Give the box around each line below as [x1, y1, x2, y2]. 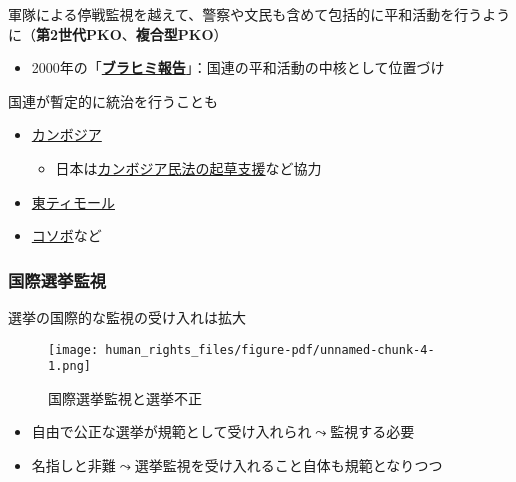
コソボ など [31, 225, 102, 246]
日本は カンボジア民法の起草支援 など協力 [55, 157, 322, 178]
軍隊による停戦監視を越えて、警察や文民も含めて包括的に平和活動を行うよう [8, 4, 511, 24]
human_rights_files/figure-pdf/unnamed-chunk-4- [105, 342, 435, 357]
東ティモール [31, 191, 115, 212]
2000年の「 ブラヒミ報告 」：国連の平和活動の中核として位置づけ [31, 57, 445, 78]
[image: [48, 342, 99, 357]
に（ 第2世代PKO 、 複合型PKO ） [8, 23, 228, 44]
